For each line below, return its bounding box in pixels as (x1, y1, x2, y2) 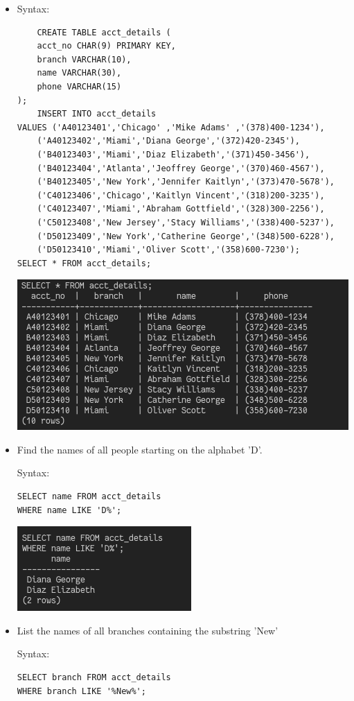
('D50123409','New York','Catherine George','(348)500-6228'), (37, 231, 335, 241)
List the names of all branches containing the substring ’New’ (17, 623, 278, 637)
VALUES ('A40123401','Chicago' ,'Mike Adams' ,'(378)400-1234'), (17, 122, 325, 132)
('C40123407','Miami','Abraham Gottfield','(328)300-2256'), (37, 204, 325, 214)
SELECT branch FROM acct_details (17, 673, 171, 683)
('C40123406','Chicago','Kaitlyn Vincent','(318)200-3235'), (37, 190, 325, 200)
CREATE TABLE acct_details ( (37, 27, 171, 37)
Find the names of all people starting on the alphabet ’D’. (17, 442, 263, 456)
